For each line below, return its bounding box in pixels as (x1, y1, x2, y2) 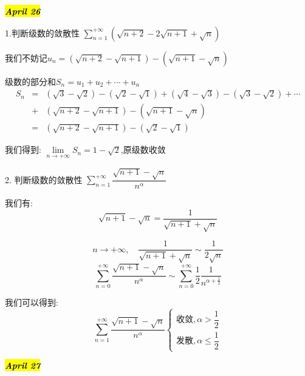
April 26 (5, 5, 41, 17)
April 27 (5, 359, 41, 372)
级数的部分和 (5, 75, 56, 87)
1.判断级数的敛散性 (5, 26, 80, 39)
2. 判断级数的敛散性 (5, 173, 83, 186)
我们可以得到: (5, 295, 58, 308)
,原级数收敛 (120, 143, 166, 156)
